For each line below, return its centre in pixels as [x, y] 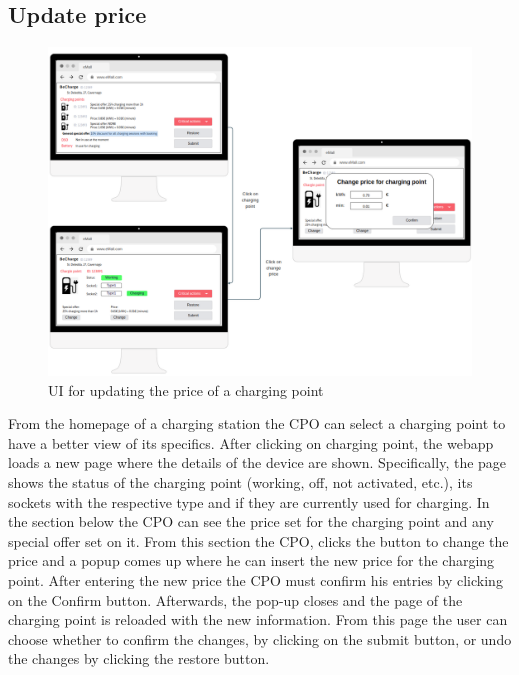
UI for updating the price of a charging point [186, 389]
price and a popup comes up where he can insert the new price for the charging [251, 560]
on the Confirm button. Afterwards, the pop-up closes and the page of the [235, 599]
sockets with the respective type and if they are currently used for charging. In [249, 501]
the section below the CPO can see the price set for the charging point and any [251, 521]
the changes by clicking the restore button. [139, 658]
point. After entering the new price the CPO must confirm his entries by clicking [255, 579]
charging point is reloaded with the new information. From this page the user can [258, 619]
